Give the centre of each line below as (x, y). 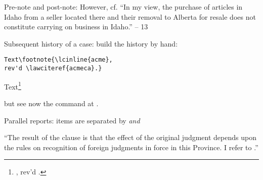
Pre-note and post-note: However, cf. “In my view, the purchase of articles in (123, 7)
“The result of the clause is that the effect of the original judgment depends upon (130, 137)
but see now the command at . (51, 103)
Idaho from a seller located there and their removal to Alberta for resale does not (130, 16)
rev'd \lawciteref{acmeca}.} (53, 69)
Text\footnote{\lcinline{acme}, (58, 60)
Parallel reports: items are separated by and (72, 120)
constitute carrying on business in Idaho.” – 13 (76, 27)
